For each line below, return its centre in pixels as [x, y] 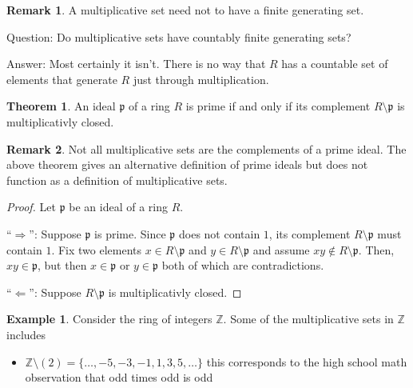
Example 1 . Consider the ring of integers [109, 319]
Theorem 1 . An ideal [61, 106]
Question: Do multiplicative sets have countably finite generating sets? [179, 36]
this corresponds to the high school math [307, 361]
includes [26, 334]
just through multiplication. [201, 79]
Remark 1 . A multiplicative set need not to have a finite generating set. [185, 10]
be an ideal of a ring [119, 207]
